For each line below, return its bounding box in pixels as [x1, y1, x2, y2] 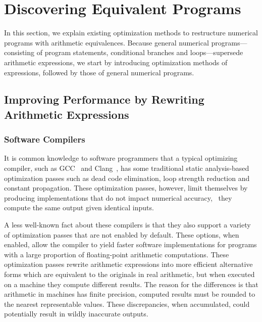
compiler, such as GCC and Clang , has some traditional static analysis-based [4, 163, 249, 173]
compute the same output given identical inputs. [4, 202, 154, 213]
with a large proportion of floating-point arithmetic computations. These [4, 249, 229, 259]
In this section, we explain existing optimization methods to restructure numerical [4, 27, 258, 38]
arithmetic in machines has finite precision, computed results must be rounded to [4, 289, 255, 299]
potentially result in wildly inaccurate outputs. [4, 308, 148, 319]
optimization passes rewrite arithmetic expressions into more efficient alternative [4, 259, 253, 269]
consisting [4, 47, 35, 58]
